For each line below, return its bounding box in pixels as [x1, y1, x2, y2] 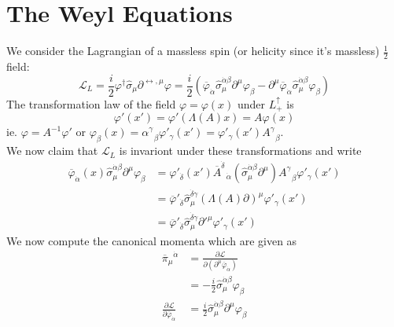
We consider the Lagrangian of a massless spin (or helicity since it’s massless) [6, 42, 380, 59]
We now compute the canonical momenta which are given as [6, 232, 297, 248]
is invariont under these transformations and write [119, 142, 362, 159]
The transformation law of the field [6, 96, 176, 112]
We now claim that [6, 142, 98, 159]
